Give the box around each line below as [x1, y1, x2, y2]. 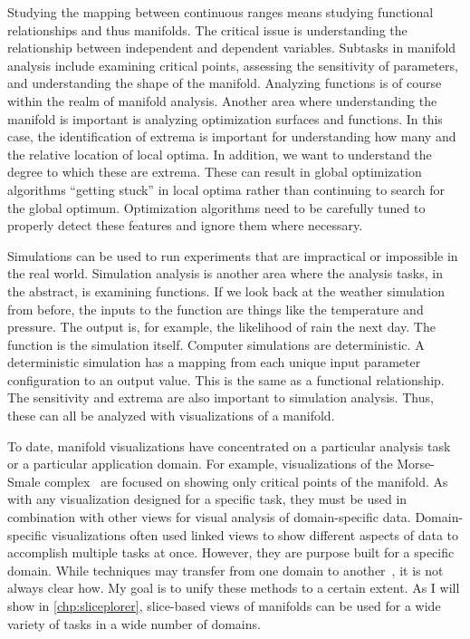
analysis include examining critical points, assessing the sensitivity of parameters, [7, 55, 458, 74]
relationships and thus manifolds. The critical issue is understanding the [7, 20, 408, 39]
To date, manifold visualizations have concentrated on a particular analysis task [7, 436, 451, 455]
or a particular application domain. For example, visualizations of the [7, 454, 393, 473]
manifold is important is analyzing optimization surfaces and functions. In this [7, 109, 443, 128]
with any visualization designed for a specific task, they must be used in [7, 489, 408, 508]
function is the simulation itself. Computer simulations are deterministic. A [7, 334, 425, 353]
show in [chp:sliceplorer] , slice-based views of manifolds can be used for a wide [7, 596, 441, 615]
